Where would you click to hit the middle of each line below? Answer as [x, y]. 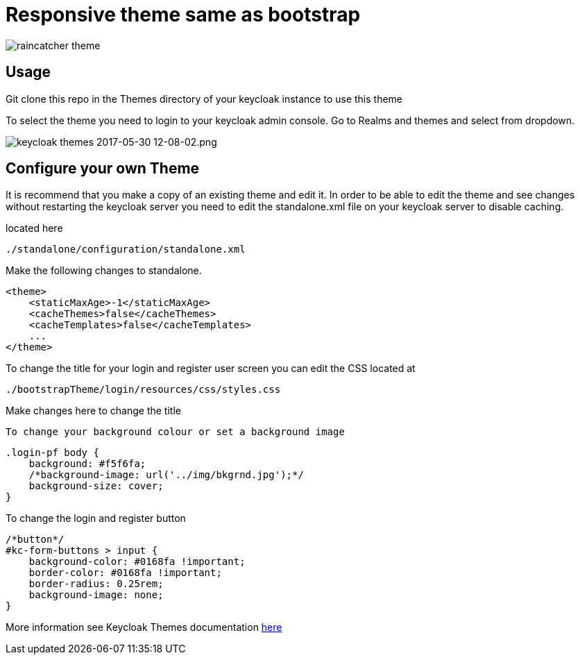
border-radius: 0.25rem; [96, 584]
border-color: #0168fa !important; [125, 573]
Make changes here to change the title [93, 411]
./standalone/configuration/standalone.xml [126, 249]
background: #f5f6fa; [87, 464]
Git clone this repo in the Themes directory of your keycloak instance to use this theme [204, 99]
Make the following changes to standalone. [104, 271]
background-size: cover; [96, 486]
